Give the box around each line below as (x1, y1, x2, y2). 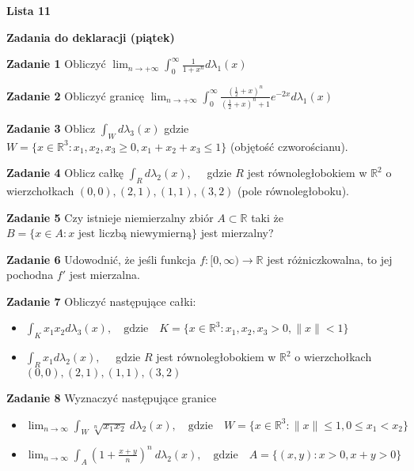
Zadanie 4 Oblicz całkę (6, 164, 124, 181)
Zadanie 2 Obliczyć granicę (6, 87, 145, 104)
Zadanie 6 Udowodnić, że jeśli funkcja (6, 251, 196, 267)
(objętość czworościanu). (230, 138, 348, 154)
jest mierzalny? (200, 224, 274, 241)
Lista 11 (6, 2, 51, 18)
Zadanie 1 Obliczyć (6, 55, 106, 72)
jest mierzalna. (69, 266, 140, 283)
